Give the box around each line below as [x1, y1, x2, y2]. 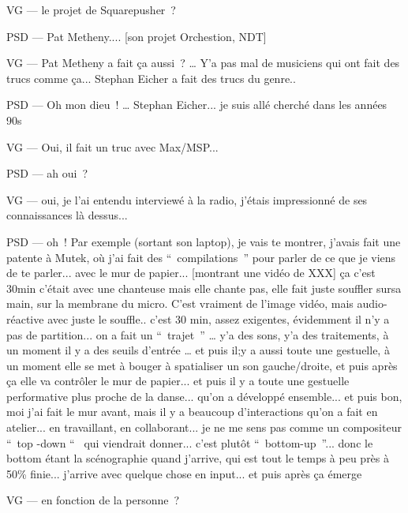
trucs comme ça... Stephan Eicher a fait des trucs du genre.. [6, 69, 296, 86]
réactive [6, 310, 44, 327]
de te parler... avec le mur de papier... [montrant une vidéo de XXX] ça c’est [6, 264, 376, 281]
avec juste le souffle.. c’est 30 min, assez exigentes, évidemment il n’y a [47, 310, 390, 327]
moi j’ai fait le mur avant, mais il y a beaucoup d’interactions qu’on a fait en [6, 403, 378, 420]
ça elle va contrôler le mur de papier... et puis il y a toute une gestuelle [6, 373, 350, 389]
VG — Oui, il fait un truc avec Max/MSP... [6, 138, 219, 155]
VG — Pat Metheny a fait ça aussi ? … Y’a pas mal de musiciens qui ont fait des [6, 54, 400, 71]
